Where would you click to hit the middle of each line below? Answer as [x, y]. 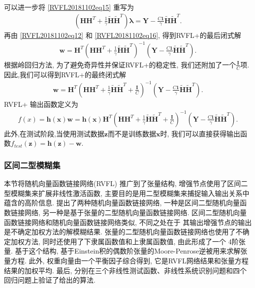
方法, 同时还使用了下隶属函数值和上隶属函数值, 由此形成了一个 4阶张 [135, 241]
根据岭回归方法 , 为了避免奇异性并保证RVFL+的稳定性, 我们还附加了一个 [120, 64]
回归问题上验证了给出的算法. [50, 280]
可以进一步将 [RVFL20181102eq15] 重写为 [69, 7]
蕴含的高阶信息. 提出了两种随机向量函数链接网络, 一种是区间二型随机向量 [122, 203]
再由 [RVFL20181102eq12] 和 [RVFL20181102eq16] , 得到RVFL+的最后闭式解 [123, 35]
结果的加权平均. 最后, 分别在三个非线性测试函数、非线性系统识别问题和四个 [126, 270]
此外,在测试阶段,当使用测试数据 [54, 133]
